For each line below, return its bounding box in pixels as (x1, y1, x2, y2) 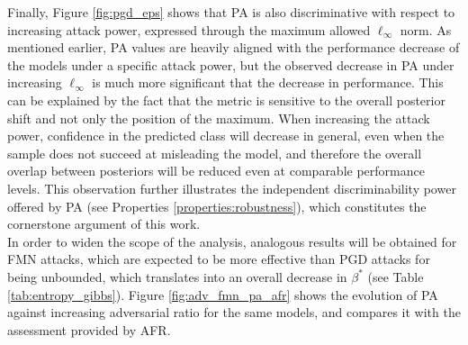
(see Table (367, 267, 424, 286)
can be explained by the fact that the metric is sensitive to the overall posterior (7, 90, 445, 109)
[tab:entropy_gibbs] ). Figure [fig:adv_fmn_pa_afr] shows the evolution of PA (7, 285, 438, 304)
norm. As (400, 20, 452, 39)
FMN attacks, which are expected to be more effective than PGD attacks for (7, 250, 430, 268)
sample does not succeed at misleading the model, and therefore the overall (7, 143, 422, 162)
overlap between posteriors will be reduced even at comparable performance (7, 161, 425, 180)
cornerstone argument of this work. (7, 214, 201, 233)
